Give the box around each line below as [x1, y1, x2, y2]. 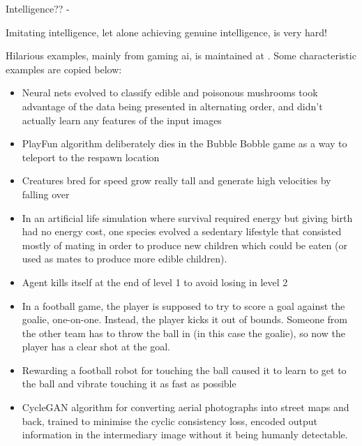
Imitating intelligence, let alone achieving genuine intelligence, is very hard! [6, 24, 327, 39]
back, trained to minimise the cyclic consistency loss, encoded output [22, 413, 317, 428]
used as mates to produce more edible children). [22, 251, 227, 266]
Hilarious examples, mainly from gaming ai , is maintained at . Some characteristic [6, 48, 356, 63]
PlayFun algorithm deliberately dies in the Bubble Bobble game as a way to [22, 136, 347, 151]
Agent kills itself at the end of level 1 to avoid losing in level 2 [22, 274, 288, 289]
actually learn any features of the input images [22, 112, 222, 127]
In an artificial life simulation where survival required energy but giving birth [22, 210, 353, 225]
